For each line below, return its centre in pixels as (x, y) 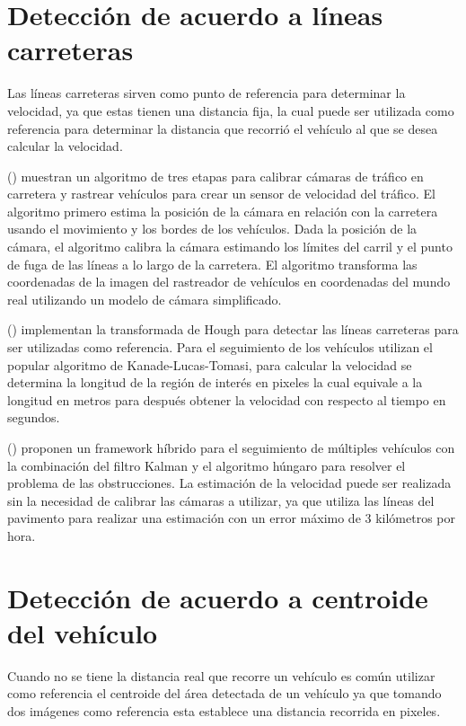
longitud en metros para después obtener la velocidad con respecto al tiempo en (227, 399)
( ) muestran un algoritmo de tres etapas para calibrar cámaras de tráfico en (215, 176)
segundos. (34, 417)
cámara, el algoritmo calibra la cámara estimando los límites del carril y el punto (230, 247)
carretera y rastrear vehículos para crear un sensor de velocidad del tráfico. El (221, 194)
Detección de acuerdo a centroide (218, 597)
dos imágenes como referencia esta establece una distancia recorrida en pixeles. (224, 711)
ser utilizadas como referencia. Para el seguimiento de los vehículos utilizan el (220, 347)
